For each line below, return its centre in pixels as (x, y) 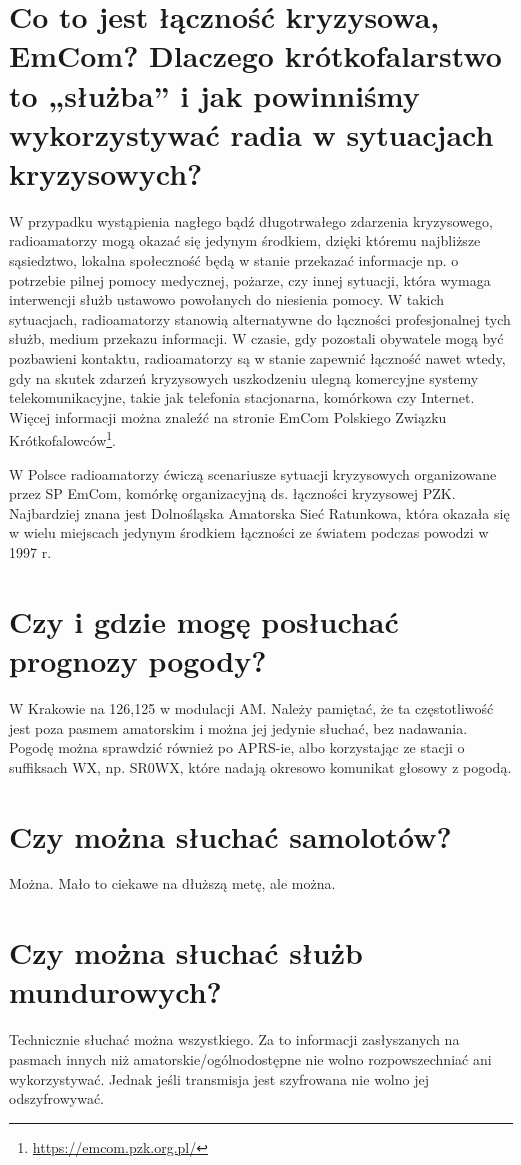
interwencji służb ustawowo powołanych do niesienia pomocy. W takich (227, 299)
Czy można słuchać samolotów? (230, 835)
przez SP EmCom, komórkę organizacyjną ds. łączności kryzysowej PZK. (232, 493)
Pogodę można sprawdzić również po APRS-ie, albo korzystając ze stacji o (237, 747)
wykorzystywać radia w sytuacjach (251, 133)
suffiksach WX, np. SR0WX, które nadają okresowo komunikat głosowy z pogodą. (260, 766)
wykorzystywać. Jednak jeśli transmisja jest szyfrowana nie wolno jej (219, 1078)
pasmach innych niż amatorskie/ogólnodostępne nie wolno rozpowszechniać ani (250, 1058)
